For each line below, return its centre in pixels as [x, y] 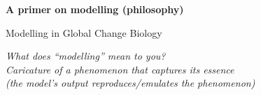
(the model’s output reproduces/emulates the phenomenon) [130, 83]
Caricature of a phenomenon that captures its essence [120, 69]
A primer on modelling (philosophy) [95, 9]
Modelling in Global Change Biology [84, 32]
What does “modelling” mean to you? [86, 56]
